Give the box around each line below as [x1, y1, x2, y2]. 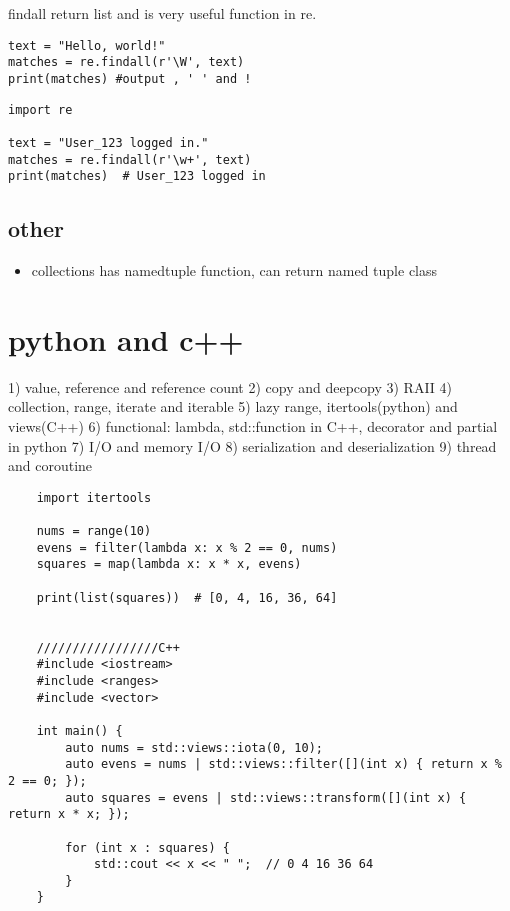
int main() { [36, 723, 123, 738]
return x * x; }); [8, 807, 130, 822]
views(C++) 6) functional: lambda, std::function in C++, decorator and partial [8, 415, 498, 436]
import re [8, 102, 73, 117]
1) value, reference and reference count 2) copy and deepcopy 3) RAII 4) [8, 376, 453, 397]
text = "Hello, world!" [8, 38, 166, 53]
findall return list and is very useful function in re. [8, 3, 317, 23]
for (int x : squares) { [65, 840, 230, 855]
